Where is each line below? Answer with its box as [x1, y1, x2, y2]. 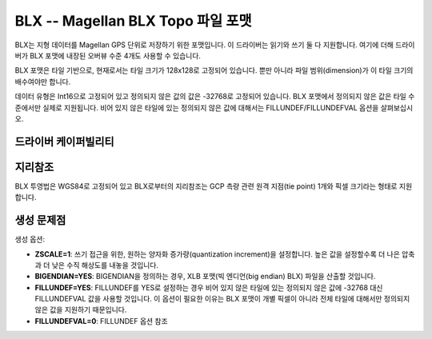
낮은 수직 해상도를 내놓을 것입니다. [51, 260, 159, 269]
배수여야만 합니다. [14, 77, 71, 86]
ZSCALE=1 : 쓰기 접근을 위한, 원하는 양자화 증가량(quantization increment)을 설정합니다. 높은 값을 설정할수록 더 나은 [34, 249, 400, 259]
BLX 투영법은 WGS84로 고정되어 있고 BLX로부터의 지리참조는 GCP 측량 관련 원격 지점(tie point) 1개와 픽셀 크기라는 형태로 [14, 181, 398, 191]
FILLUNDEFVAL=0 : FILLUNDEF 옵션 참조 [34, 316, 168, 325]
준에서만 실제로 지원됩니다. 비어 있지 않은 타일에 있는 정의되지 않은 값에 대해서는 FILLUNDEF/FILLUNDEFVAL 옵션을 [14, 102, 379, 112]
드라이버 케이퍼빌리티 [14, 134, 115, 148]
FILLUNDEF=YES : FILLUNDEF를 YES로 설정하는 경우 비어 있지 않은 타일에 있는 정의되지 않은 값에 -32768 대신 [34, 282, 383, 292]
